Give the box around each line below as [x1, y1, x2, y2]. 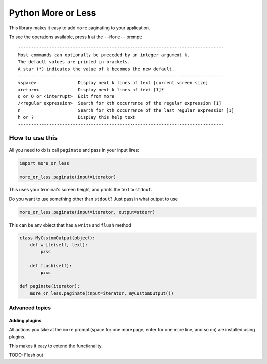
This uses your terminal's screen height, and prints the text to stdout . [9, 187, 153, 193]
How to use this [9, 134, 58, 142]
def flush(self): [30, 263, 72, 269]
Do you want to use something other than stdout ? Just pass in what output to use [9, 196, 178, 202]
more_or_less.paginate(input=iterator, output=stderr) [19, 209, 155, 215]
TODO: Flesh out [9, 352, 43, 358]
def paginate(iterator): [19, 283, 80, 289]
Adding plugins [9, 318, 42, 323]
